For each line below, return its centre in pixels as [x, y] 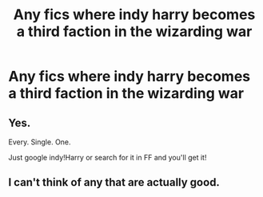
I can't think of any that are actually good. [114, 182]
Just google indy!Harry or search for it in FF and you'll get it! [108, 158]
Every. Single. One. [40, 142]
